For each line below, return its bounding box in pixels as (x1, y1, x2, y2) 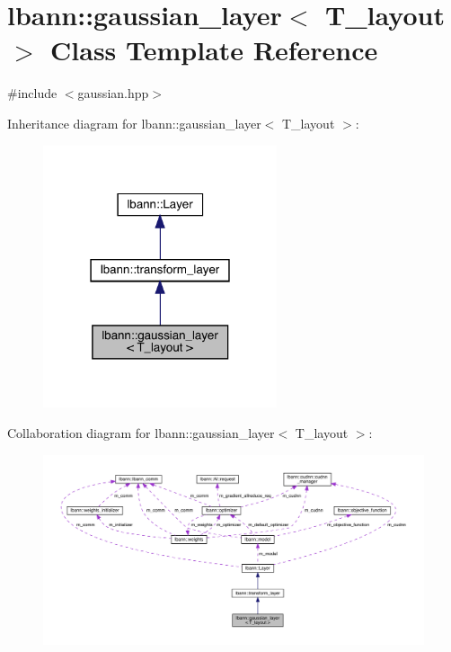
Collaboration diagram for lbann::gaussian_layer (7, 424, 275, 442)
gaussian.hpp (77, 84, 149, 103)
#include (7, 84, 57, 103)
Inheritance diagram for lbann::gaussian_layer (7, 113, 261, 132)
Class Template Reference (50, 31, 378, 68)
